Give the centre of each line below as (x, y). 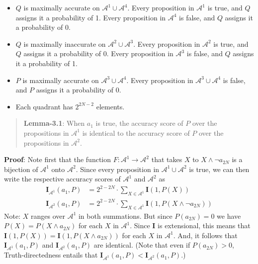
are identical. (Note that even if (142, 245)
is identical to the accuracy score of (136, 132)
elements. (110, 106)
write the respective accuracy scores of (62, 179)
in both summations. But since (125, 216)
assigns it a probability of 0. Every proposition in (98, 53)
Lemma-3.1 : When (54, 123)
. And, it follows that (205, 235)
